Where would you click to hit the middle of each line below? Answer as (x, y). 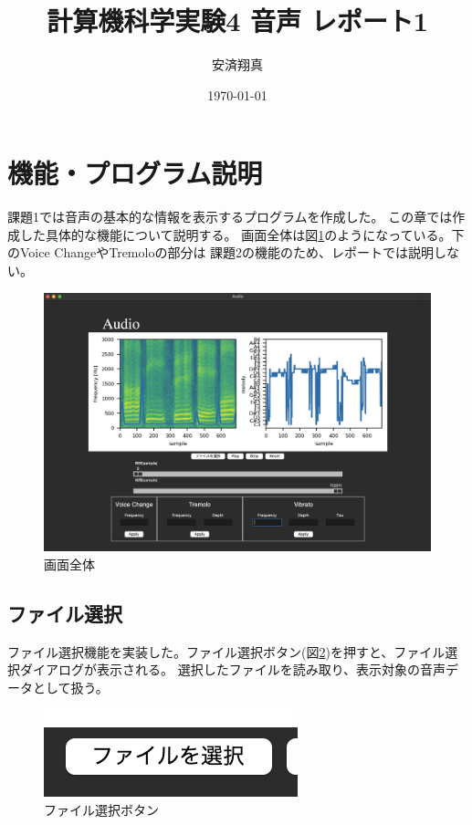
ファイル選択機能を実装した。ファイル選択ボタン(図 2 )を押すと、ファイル (226, 651)
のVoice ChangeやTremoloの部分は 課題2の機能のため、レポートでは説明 (221, 252)
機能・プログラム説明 (135, 173)
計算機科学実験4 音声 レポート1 (237, 21)
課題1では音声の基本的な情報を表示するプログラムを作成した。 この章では (230, 217)
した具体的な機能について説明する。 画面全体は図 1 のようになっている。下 (242, 234)
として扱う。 (70, 687)
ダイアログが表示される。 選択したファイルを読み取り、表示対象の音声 (233, 669)
